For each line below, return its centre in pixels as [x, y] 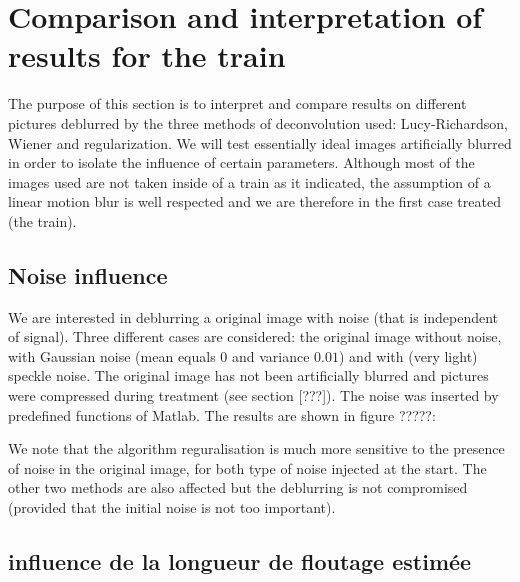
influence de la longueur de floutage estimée [240, 561]
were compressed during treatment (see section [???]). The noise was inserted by [253, 395]
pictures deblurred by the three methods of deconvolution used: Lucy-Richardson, [258, 122]
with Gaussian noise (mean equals [112, 355]
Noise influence [88, 274]
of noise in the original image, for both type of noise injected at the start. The [247, 467]
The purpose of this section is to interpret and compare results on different [237, 103]
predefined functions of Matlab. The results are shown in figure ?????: [222, 414]
